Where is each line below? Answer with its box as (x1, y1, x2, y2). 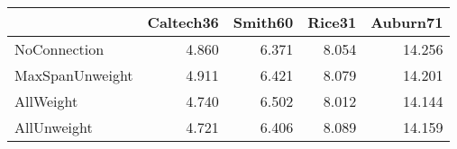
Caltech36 (147, 12, 219, 32)
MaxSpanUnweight (14, 65, 133, 85)
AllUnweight (14, 117, 93, 137)
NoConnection (14, 39, 105, 59)
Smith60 (233, 12, 294, 32)
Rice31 (307, 12, 357, 32)
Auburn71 (370, 12, 443, 32)
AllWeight (14, 91, 78, 111)
